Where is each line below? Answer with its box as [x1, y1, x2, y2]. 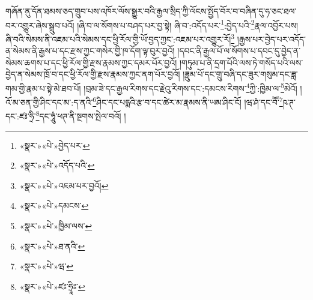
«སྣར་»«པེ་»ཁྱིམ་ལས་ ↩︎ [19, 220, 93, 232]
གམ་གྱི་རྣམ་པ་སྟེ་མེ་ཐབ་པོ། [5, 82, 81, 94]
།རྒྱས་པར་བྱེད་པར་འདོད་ [237, 32, 306, 45]
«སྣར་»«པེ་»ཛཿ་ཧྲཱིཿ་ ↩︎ [19, 280, 85, 292]
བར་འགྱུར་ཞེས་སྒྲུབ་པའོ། [5, 19, 74, 31]
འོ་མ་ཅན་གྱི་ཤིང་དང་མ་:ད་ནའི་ [5, 95, 93, 108]
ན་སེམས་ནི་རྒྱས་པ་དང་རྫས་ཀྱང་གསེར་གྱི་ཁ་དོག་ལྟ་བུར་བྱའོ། [5, 44, 175, 57]
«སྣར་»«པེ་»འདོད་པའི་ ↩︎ [19, 159, 95, 172]
